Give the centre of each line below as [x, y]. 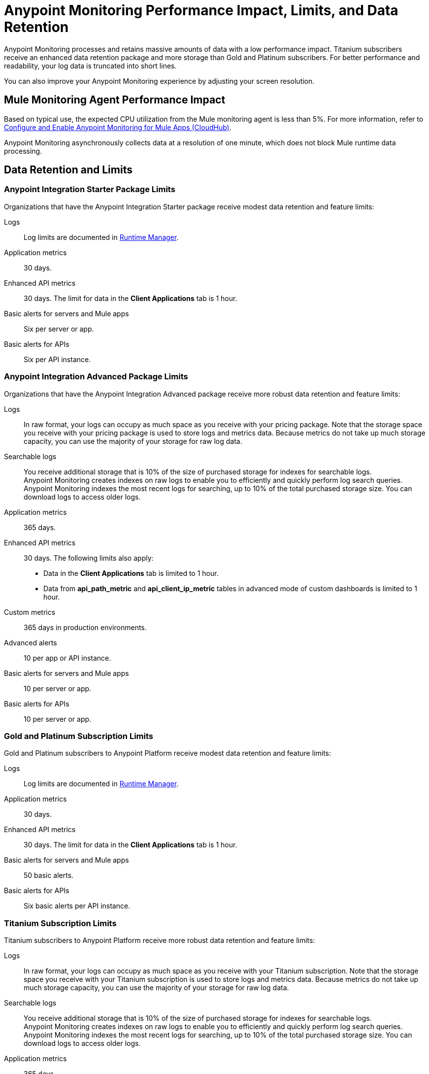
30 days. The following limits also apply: [89, 558]
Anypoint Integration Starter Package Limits [90, 189]
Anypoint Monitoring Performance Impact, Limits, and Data [201, 10]
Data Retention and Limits [68, 170]
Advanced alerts [31, 642]
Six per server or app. [59, 329]
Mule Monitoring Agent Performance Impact [115, 100]
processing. [23, 151]
